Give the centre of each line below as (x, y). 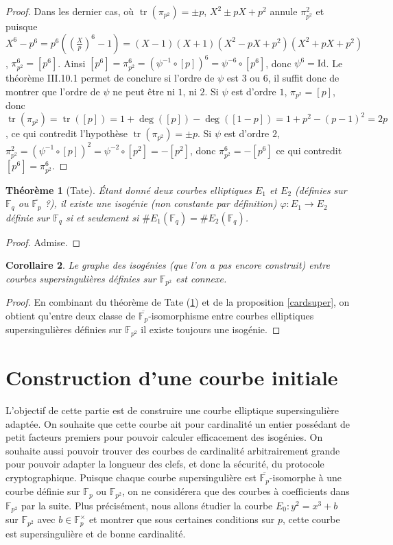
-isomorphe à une (305, 477)
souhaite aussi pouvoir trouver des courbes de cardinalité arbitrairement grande (173, 450)
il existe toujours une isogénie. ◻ (211, 329)
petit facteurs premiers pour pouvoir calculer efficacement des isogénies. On (164, 437)
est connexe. (201, 278)
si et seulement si (102, 217)
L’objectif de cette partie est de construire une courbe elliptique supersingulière (172, 410)
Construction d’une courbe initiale (172, 377)
